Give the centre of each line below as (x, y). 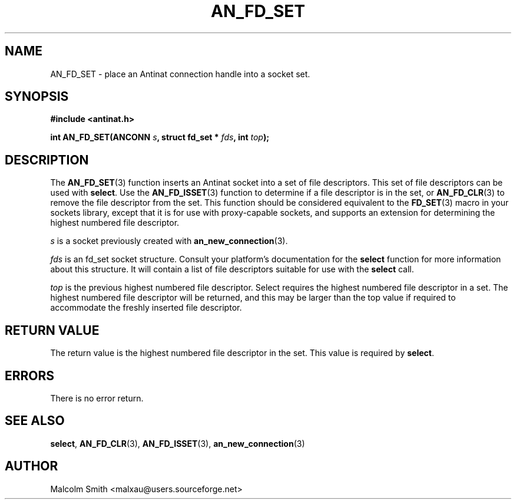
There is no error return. (97, 398)
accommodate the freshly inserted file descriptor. (146, 308)
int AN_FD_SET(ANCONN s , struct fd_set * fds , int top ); (160, 137)
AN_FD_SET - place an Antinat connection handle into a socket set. (180, 74)
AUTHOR (32, 466)
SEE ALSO (35, 421)
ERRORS (30, 375)
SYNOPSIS (37, 97)
